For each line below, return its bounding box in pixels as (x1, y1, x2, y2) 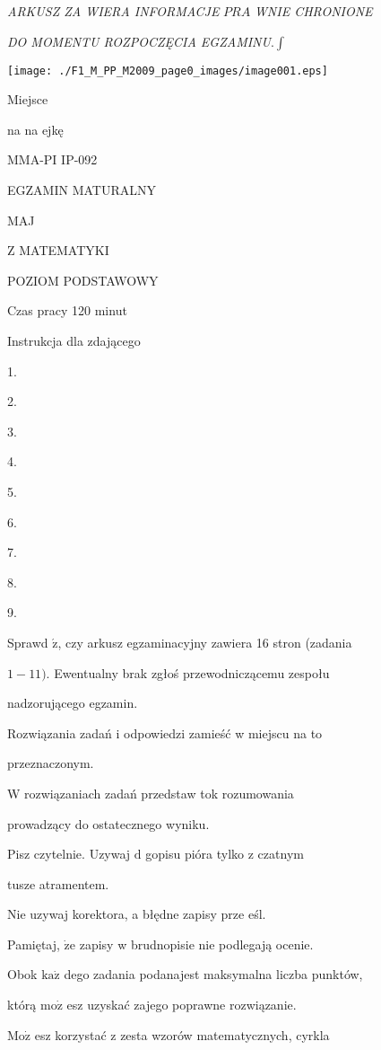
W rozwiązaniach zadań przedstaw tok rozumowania (7, 783, 294, 802)
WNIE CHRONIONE (254, 2, 373, 20)
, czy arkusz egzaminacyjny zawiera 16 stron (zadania (57, 632, 352, 651)
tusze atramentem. (7, 874, 109, 893)
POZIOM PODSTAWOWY (7, 270, 159, 289)
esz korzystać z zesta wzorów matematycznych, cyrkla (34, 1025, 330, 1044)
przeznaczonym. (7, 754, 94, 772)
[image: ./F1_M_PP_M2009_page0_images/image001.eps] (7, 64, 328, 77)
